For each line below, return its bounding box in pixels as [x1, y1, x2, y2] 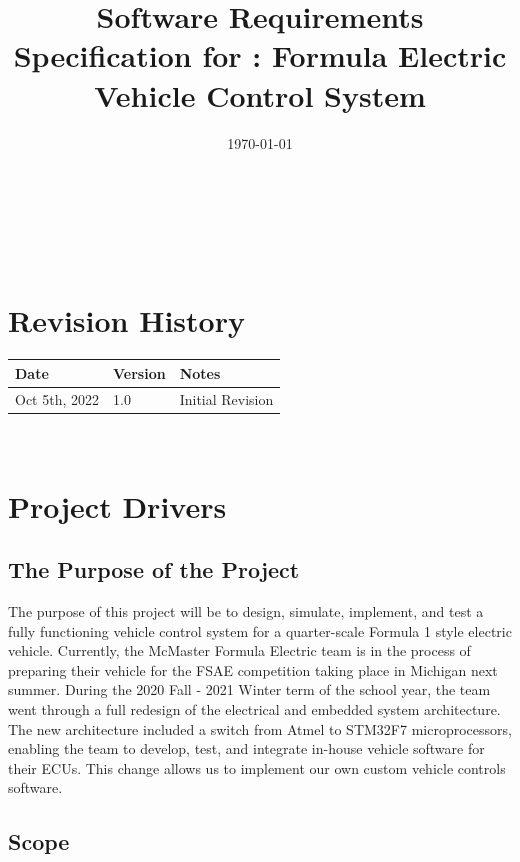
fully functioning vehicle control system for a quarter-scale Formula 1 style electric [8, 620, 512, 641]
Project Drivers [8, 485, 227, 526]
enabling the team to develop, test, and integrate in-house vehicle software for [8, 738, 485, 759]
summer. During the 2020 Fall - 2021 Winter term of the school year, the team [8, 679, 491, 700]
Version [113, 362, 166, 383]
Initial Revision [179, 388, 274, 409]
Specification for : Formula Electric [13, 35, 507, 76]
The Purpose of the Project [8, 554, 300, 585]
